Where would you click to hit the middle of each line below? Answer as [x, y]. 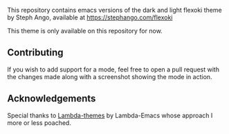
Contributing [35, 52]
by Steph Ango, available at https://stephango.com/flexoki [90, 17]
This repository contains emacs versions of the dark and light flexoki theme [115, 10]
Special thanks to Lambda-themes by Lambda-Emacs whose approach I [110, 115]
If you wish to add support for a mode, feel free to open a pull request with [113, 69]
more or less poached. [39, 123]
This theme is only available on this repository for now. [85, 31]
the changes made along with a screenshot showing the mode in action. [110, 76]
